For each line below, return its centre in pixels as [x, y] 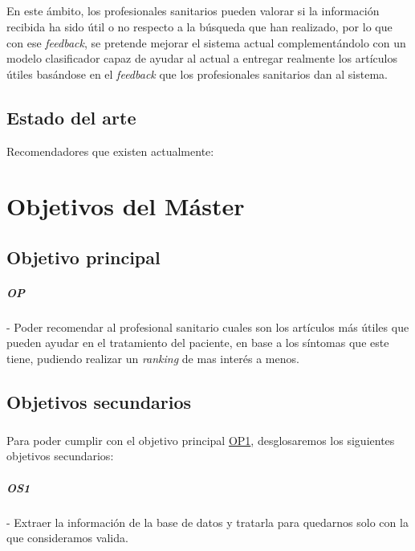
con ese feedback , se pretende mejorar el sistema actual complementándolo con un [206, 42]
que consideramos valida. [67, 538]
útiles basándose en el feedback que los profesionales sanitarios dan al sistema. [197, 73]
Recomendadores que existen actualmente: [110, 151]
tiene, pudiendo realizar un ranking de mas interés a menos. [153, 359]
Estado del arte [71, 117]
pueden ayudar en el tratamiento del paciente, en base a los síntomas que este [198, 343]
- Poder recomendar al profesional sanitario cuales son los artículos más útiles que [208, 327]
